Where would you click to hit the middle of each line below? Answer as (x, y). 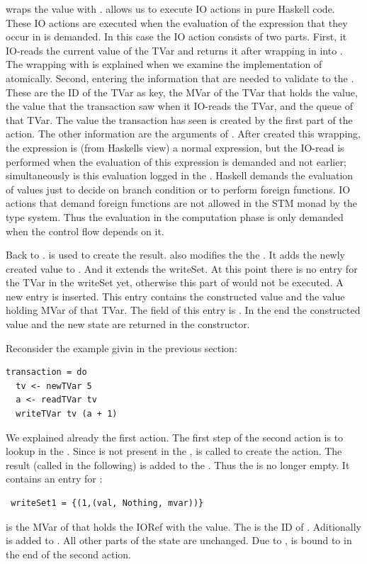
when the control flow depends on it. (85, 231)
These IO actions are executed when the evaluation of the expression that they (177, 22)
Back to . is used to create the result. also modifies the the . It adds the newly (175, 255)
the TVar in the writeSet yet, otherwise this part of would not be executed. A (175, 282)
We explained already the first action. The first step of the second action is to (175, 437)
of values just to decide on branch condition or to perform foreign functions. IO (178, 189)
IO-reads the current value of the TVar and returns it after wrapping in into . (174, 50)
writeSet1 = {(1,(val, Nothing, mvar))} (107, 503)
